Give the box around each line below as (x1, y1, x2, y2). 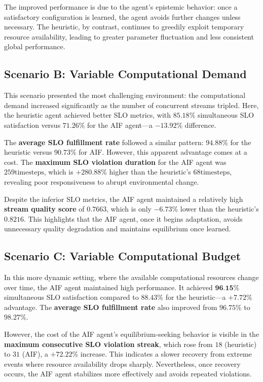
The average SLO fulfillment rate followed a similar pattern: (4, 136, 204, 147)
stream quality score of (4, 203, 85, 214)
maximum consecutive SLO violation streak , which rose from (4, 338, 213, 349)
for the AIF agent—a (87, 119, 153, 130)
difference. (184, 119, 216, 130)
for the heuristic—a (165, 292, 226, 302)
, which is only (106, 203, 152, 214)
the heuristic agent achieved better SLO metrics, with (4, 110, 171, 120)
